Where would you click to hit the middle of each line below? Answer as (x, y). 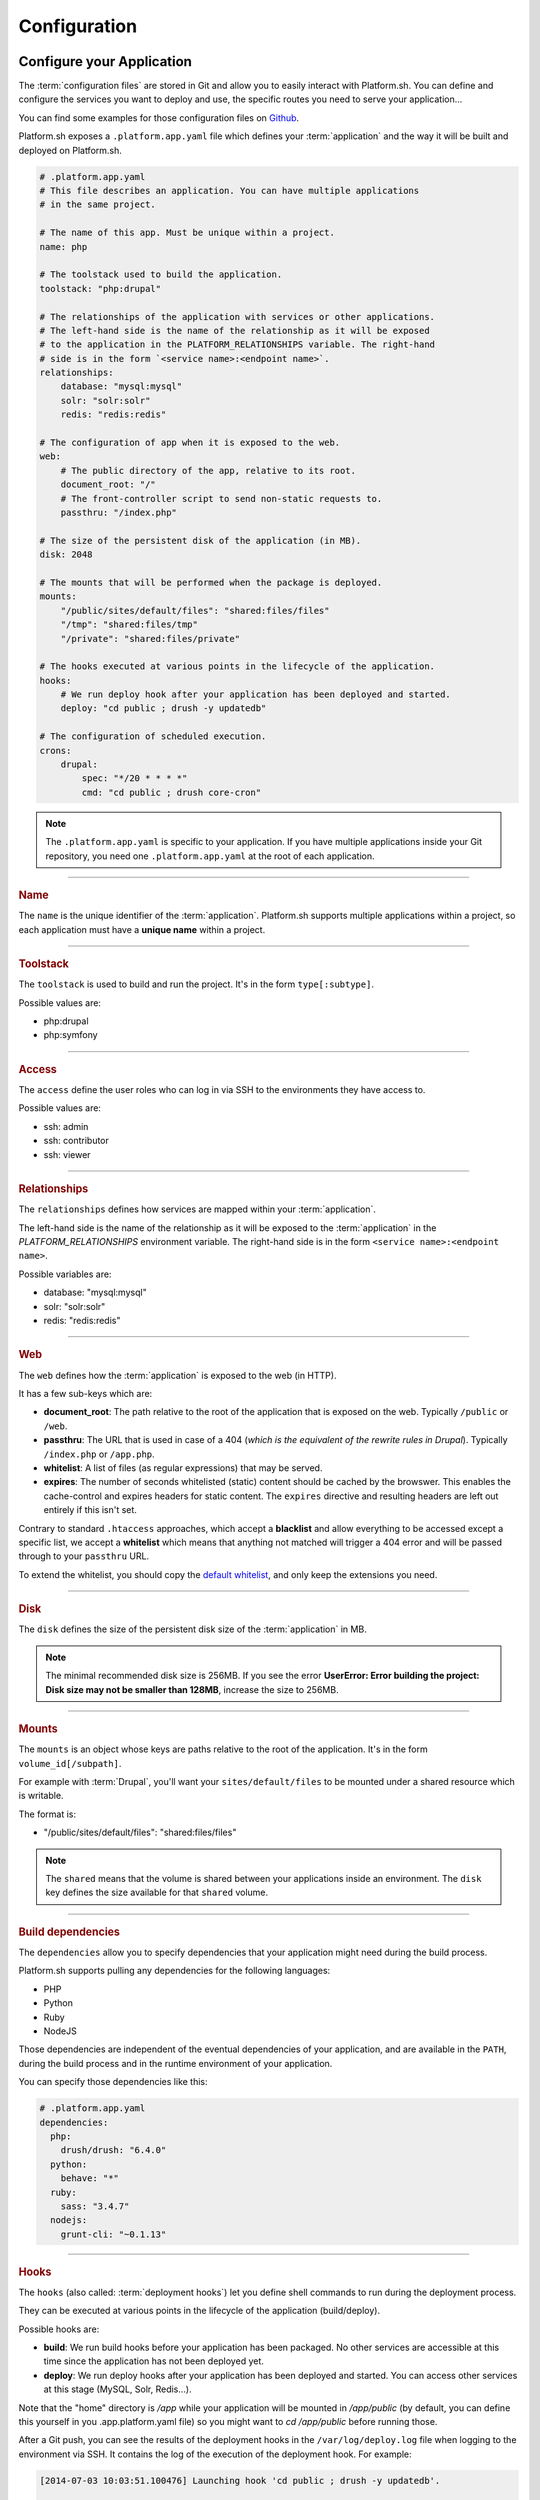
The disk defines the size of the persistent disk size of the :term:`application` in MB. (192, 1629)
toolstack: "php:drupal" (100, 288)
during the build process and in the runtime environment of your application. (175, 2063)
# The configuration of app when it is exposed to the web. (190, 443)
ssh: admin (66, 1126)
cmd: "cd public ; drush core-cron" (171, 792)
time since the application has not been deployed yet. (154, 2361)
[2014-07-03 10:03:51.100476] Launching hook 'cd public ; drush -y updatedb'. (240, 2480)
